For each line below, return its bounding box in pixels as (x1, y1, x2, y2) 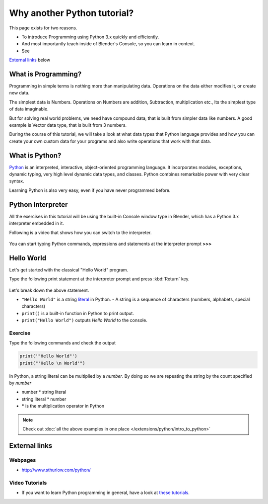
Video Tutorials (9, 479, 47, 486)
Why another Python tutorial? (9, 7, 134, 18)
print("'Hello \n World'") (19, 360, 85, 366)
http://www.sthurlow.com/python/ (21, 467, 91, 473)
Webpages (9, 456, 36, 463)
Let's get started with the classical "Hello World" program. (9, 266, 129, 273)
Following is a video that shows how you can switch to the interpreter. (9, 229, 152, 236)
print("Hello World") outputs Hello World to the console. (21, 317, 147, 323)
